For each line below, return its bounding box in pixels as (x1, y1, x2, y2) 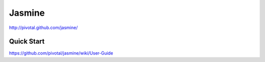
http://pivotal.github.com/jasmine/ (9, 25, 78, 31)
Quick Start (9, 37, 45, 46)
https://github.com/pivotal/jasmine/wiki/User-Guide (9, 50, 113, 56)
